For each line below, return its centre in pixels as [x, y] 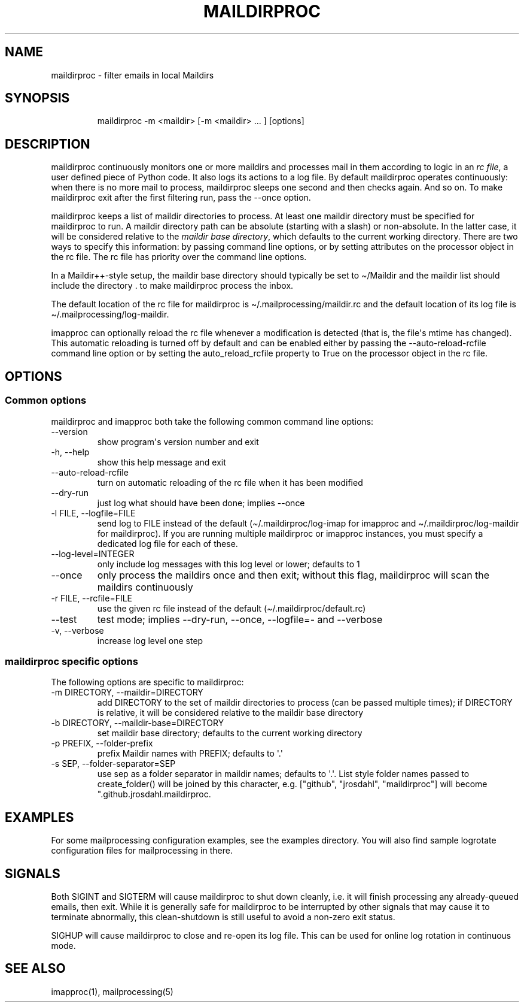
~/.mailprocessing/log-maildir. [110, 315]
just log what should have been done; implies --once [201, 503]
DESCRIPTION [48, 144]
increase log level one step [150, 640]
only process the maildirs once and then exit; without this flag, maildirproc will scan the [293, 575]
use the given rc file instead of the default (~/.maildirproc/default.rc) [231, 608]
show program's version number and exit [178, 441]
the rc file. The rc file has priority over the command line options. [179, 257]
